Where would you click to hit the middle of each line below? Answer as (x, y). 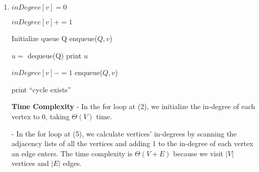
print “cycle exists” (41, 89)
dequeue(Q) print (54, 55)
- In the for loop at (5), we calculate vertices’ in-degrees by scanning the (124, 133)
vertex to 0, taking (40, 116)
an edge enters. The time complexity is (72, 153)
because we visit (198, 153)
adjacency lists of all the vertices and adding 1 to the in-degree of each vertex (132, 143)
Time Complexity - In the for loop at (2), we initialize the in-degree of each (133, 106)
